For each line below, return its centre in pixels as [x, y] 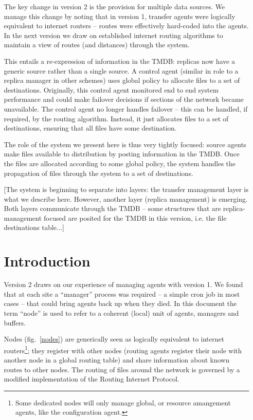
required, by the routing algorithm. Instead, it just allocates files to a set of [116, 118]
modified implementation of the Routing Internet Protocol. [92, 379]
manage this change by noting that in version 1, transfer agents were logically [120, 16]
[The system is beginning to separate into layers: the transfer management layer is [126, 189]
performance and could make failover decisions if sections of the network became [124, 99]
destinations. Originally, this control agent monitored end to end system [111, 89]
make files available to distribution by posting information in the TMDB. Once [122, 154]
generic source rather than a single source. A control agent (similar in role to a [121, 70]
